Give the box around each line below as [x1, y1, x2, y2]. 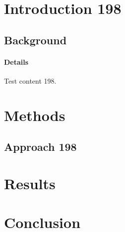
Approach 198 [4, 139, 77, 154]
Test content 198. [4, 75, 57, 86]
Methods [4, 105, 65, 125]
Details [4, 56, 29, 67]
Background [4, 32, 67, 47]
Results [4, 173, 56, 193]
